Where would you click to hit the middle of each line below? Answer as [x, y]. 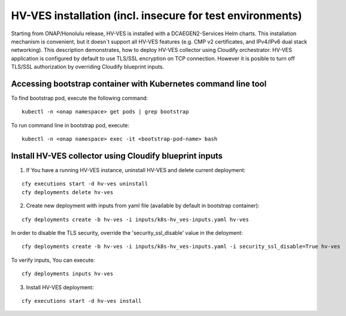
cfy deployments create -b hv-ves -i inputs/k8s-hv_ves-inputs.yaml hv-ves [135, 219]
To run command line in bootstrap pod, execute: [70, 125]
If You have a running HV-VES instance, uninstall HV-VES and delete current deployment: [136, 170]
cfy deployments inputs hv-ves [68, 274]
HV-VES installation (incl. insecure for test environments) [157, 16]
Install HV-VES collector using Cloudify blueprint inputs [117, 156]
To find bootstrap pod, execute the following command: [80, 98]
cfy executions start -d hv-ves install [82, 301]
